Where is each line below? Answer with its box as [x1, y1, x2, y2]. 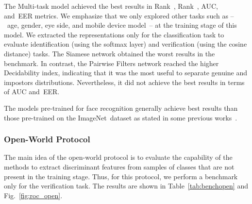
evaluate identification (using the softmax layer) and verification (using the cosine [4, 39, 247, 49]
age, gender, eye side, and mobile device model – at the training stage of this [7, 20, 237, 30]
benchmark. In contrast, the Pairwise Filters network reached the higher [4, 58, 219, 68]
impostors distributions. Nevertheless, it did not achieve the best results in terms [4, 77, 245, 87]
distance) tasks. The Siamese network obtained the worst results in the [4, 48, 215, 58]
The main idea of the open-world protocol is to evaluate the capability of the [4, 152, 233, 162]
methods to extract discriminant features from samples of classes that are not [4, 161, 235, 171]
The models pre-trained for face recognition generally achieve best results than [4, 102, 238, 113]
